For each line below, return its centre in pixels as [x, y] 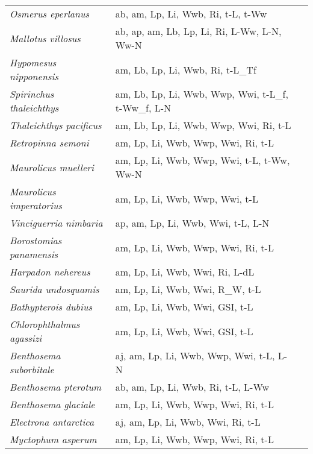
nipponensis [34, 76]
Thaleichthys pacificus [56, 125]
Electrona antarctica [52, 422]
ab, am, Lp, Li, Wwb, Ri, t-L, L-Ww [192, 387]
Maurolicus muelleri [52, 167]
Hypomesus [33, 62]
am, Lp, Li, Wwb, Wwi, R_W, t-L [188, 289]
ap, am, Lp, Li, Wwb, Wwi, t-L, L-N [192, 223]
